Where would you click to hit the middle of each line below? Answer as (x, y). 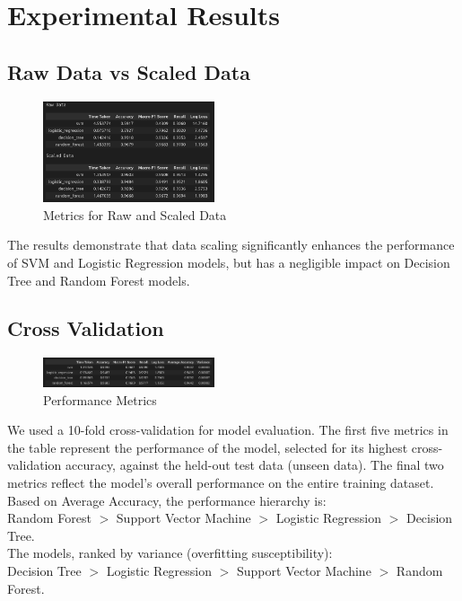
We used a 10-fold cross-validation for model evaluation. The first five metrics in (228, 430)
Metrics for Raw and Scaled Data (135, 214)
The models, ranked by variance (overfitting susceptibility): (170, 553)
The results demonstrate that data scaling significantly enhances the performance (231, 245)
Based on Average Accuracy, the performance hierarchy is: (167, 500)
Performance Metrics (100, 399)
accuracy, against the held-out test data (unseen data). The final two (254, 465)
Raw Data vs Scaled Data (129, 71)
